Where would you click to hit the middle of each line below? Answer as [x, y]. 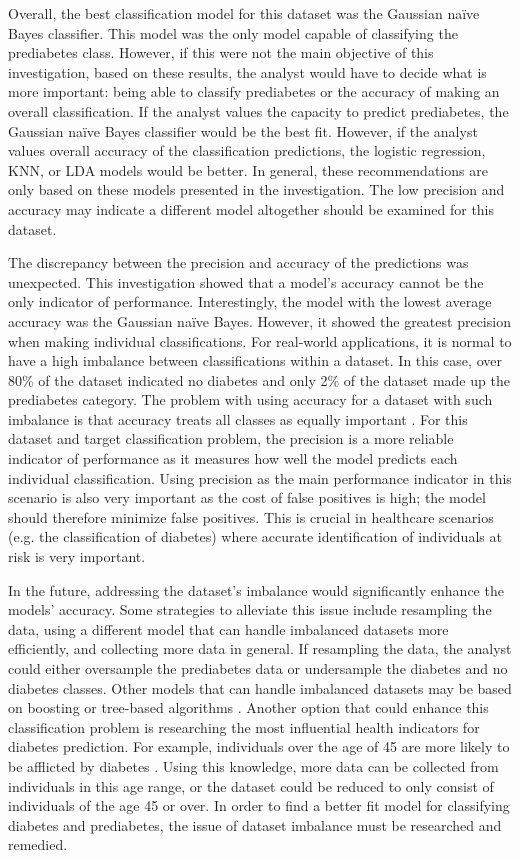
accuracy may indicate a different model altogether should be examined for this [251, 208]
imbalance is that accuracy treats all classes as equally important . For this [238, 418]
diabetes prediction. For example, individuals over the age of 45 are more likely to [259, 746]
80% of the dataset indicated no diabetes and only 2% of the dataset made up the [259, 379]
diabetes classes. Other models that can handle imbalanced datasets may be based [260, 687]
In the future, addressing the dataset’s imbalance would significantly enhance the [256, 589]
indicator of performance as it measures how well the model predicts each [233, 458]
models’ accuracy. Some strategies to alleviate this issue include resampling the [250, 609]
